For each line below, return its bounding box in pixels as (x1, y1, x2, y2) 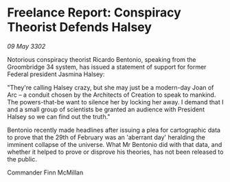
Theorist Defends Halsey (7, 19, 152, 35)
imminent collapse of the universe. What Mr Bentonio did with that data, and (7, 140, 222, 148)
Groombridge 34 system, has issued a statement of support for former (7, 62, 207, 71)
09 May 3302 (7, 42, 46, 50)
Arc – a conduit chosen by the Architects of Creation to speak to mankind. (7, 91, 216, 99)
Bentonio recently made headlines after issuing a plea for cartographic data (7, 126, 221, 134)
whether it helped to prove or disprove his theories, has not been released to (7, 148, 224, 156)
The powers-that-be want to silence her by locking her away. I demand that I (7, 98, 224, 106)
